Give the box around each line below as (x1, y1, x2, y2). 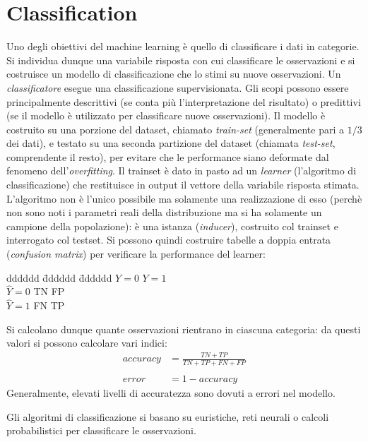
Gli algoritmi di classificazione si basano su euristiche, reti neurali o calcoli (6, 409, 329, 424)
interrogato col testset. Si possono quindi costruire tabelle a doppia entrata (6, 232, 331, 247)
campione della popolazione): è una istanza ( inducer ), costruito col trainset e (6, 218, 338, 233)
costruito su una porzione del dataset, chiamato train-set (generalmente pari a (6, 121, 344, 136)
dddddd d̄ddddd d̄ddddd (6, 270, 112, 285)
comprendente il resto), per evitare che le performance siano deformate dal (6, 149, 329, 164)
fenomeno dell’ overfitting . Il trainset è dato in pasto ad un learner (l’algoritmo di (6, 163, 357, 178)
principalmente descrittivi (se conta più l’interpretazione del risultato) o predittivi (6, 94, 361, 109)
